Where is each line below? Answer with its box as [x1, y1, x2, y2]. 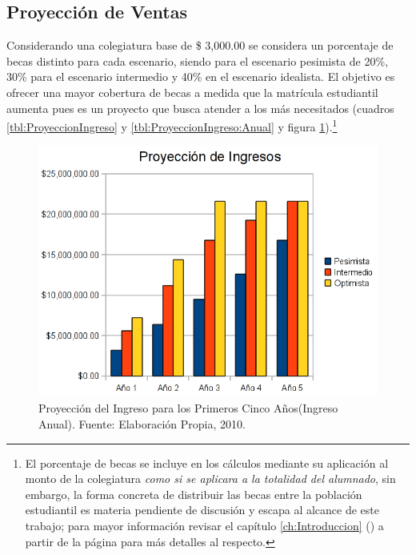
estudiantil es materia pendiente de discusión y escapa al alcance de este [25, 501, 380, 518]
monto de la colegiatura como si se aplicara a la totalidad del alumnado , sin [25, 470, 396, 487]
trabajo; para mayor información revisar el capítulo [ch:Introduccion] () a [25, 517, 384, 533]
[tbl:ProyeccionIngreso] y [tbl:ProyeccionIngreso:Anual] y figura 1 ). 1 [6, 116, 338, 135]
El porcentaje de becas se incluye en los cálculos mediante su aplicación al [25, 454, 389, 471]
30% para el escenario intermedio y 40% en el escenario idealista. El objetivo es [6, 68, 395, 85]
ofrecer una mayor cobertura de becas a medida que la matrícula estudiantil [6, 83, 378, 100]
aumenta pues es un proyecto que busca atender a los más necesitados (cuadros [6, 99, 394, 116]
